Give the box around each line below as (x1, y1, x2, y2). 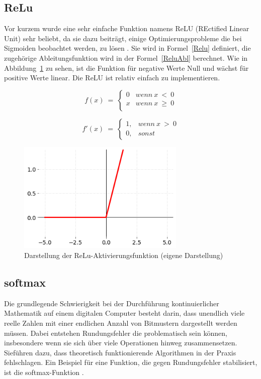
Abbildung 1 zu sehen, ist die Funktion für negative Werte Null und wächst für (4, 62, 249, 73)
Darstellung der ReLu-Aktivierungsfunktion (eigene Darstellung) (24, 249, 223, 260)
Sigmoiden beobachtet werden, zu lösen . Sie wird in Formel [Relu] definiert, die (4, 43, 251, 53)
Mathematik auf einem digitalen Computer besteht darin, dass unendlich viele (4, 308, 245, 318)
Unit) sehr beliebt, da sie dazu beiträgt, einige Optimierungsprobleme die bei (4, 33, 242, 43)
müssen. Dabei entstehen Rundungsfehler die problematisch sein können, (4, 327, 227, 338)
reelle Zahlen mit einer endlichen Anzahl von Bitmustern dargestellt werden (4, 317, 237, 328)
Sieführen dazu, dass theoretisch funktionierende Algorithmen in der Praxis (4, 347, 236, 357)
